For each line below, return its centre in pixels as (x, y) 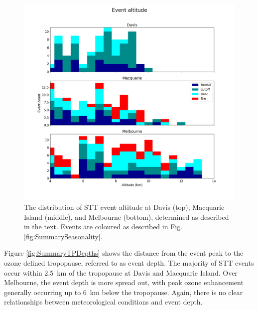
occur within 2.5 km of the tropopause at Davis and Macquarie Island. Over (121, 272)
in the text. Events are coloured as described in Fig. (103, 227)
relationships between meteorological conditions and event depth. (103, 302)
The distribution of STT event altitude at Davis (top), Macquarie (124, 207)
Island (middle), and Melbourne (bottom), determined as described (127, 217)
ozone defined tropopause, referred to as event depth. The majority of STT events (129, 262)
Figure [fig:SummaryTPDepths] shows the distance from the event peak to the (124, 253)
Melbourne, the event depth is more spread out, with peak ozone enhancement (124, 282)
